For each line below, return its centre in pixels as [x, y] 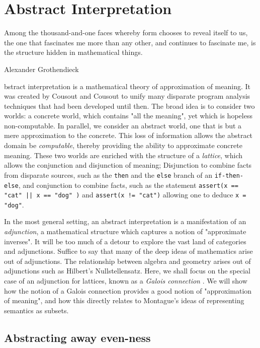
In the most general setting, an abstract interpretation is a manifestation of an [125, 221]
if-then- [229, 176]
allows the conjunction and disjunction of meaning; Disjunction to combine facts [128, 165]
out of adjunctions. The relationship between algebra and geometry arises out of [127, 261]
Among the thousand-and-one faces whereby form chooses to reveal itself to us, [126, 32]
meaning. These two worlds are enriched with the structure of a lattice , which [123, 155]
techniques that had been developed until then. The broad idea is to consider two [129, 106]
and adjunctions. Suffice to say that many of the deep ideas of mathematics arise [128, 251]
